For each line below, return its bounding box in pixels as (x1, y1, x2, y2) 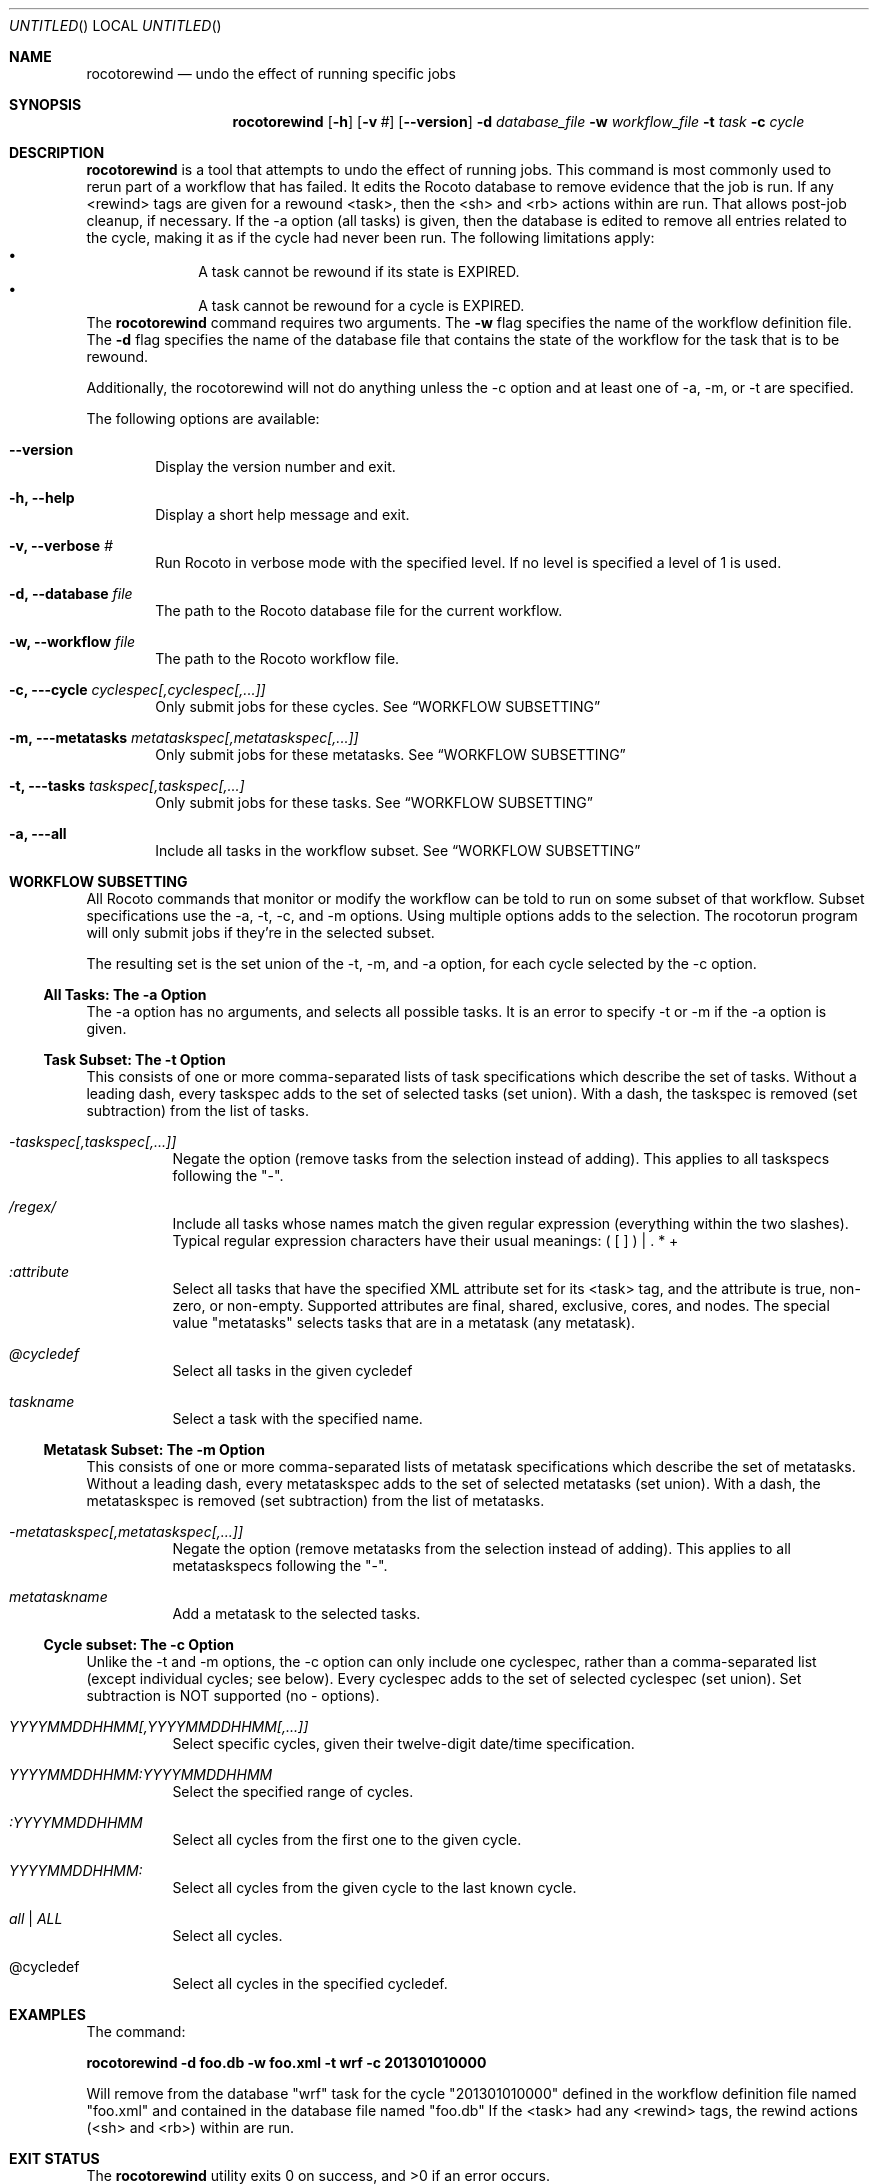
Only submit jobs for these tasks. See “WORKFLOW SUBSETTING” (155, 794, 593, 811)
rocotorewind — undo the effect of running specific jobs (86, 65, 456, 82)
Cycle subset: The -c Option (43, 1636, 235, 1653)
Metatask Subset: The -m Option (43, 1441, 265, 1458)
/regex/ (9, 1198, 57, 1215)
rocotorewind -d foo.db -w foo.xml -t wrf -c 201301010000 (86, 2054, 487, 2071)
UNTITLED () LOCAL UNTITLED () (9, 17, 222, 34)
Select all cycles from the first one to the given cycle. (172, 1831, 522, 1848)
